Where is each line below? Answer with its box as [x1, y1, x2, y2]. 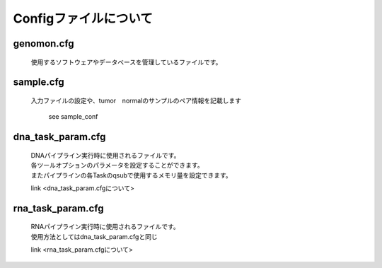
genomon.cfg [13, 37, 74, 49]
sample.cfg [13, 76, 65, 88]
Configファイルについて [13, 11, 154, 26]
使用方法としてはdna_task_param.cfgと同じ [30, 232, 158, 240]
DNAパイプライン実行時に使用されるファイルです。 [30, 151, 180, 159]
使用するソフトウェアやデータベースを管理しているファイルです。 [30, 57, 222, 66]
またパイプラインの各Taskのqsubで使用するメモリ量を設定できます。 [30, 170, 233, 180]
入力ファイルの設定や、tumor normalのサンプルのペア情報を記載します [30, 96, 242, 105]
